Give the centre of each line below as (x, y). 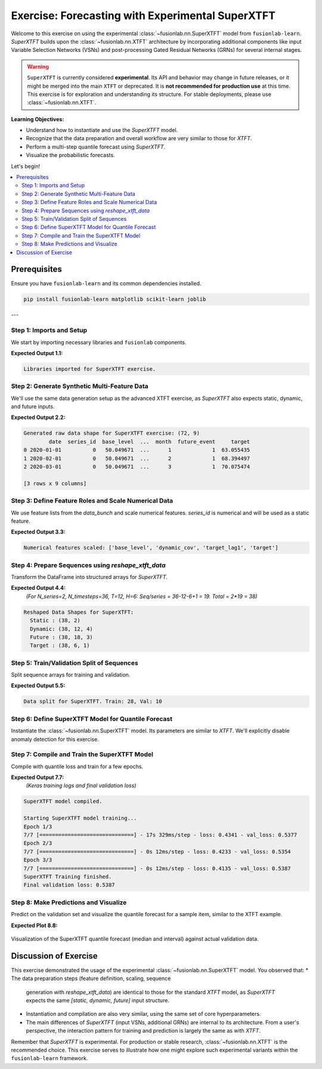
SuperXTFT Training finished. (68, 877)
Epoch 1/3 (38, 826)
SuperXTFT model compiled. (63, 802)
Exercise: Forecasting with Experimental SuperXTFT (143, 16)
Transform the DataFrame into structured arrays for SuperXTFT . (89, 577)
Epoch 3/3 (38, 860)
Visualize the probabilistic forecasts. (71, 155)
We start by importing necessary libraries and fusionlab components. (99, 342)
